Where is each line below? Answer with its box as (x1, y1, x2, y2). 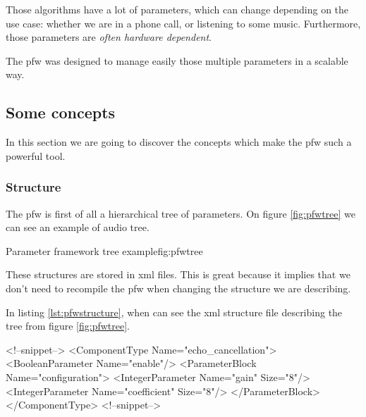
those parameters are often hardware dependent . (6, 30, 212, 44)
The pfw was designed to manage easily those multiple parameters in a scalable (6, 53, 348, 68)
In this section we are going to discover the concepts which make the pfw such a (6, 135, 352, 149)
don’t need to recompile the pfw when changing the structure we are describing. (6, 280, 351, 295)
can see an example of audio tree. (6, 220, 150, 235)
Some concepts (6, 101, 116, 123)
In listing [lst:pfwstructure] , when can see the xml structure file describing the (6, 304, 343, 319)
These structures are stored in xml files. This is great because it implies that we (6, 267, 350, 282)
